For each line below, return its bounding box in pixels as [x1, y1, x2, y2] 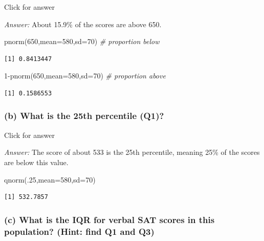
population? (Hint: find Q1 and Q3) [4, 225, 155, 237]
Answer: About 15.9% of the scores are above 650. [4, 18, 162, 29]
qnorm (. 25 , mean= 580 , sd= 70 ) [4, 174, 96, 185]
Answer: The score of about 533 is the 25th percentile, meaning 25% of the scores [4, 147, 260, 157]
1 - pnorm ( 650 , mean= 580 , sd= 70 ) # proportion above [4, 70, 166, 81]
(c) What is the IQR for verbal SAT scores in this [4, 213, 215, 226]
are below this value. [4, 156, 69, 167]
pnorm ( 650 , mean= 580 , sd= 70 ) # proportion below [4, 36, 160, 47]
